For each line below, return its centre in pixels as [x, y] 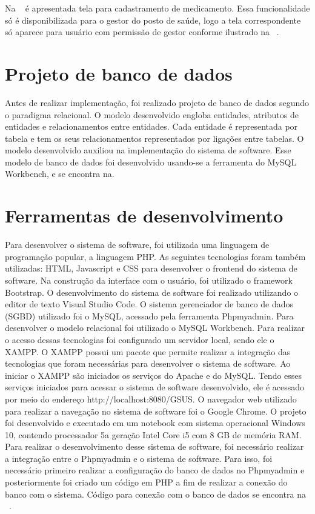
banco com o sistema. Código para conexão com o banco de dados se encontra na [155, 494]
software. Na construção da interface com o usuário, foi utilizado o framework [149, 280]
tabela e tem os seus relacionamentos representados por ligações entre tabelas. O [154, 138]
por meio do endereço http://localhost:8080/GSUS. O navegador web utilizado [151, 399]
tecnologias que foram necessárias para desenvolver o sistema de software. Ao [148, 363]
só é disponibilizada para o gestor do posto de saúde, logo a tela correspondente [153, 20]
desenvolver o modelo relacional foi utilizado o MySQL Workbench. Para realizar [155, 328]
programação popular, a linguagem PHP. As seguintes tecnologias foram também [155, 256]
